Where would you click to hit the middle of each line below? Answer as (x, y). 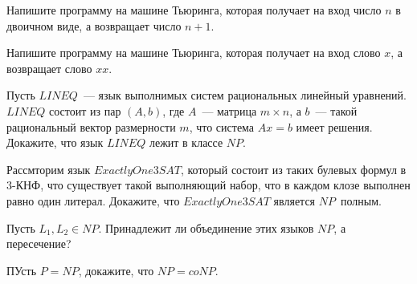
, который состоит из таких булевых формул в (293, 169)
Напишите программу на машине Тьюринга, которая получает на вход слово (194, 53)
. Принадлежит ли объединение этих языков (206, 227)
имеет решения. (334, 126)
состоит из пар (85, 110)
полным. (361, 200)
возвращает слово (49, 68)
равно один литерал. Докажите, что (93, 200)
